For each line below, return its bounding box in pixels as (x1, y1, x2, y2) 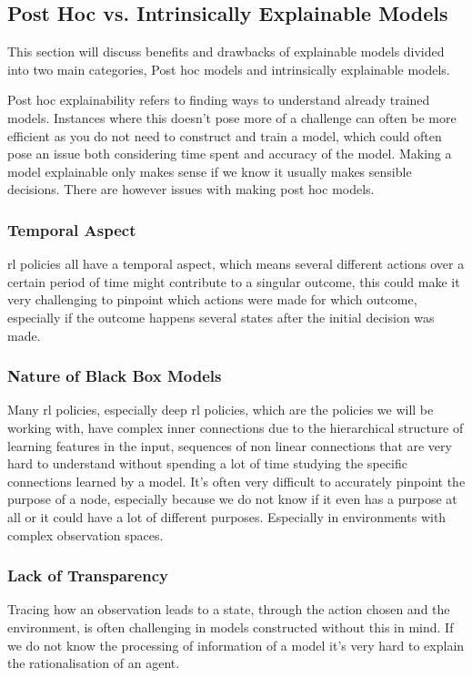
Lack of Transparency (7, 564, 168, 587)
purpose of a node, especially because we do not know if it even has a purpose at (7, 489, 457, 508)
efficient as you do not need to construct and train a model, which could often (7, 126, 442, 145)
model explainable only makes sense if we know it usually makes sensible (7, 161, 412, 180)
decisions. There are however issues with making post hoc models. (7, 180, 375, 199)
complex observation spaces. (7, 525, 164, 544)
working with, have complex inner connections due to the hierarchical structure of (7, 417, 464, 437)
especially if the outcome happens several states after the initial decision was (7, 307, 435, 326)
